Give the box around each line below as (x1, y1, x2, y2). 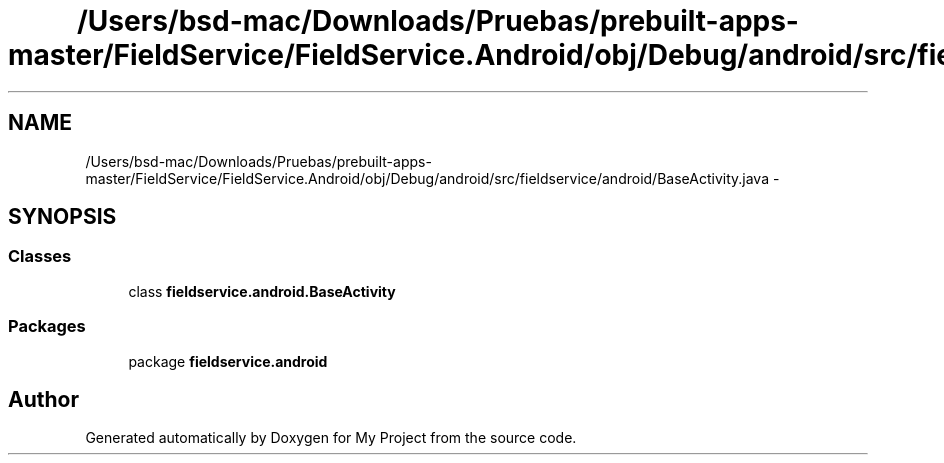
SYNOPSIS (8, 204, 117, 230)
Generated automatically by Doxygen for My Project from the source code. (85, 429, 577, 447)
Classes (8, 246, 72, 267)
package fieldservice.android (128, 352, 328, 370)
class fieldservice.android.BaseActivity (128, 282, 396, 300)
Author (8, 386, 79, 412)
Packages (8, 316, 86, 337)
